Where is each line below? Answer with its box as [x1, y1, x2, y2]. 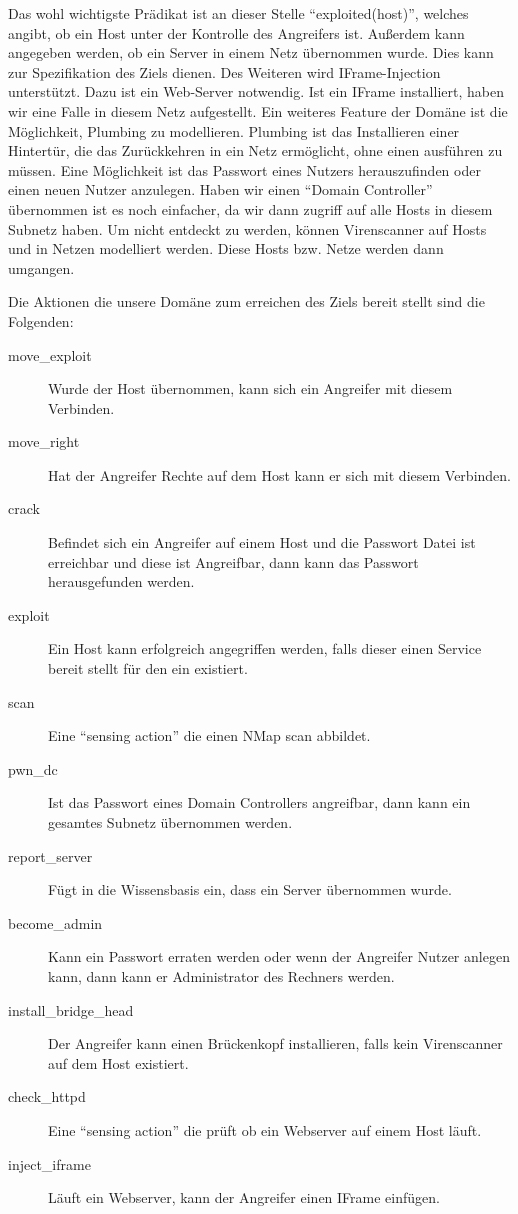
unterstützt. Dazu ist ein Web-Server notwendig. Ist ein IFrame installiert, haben [8, 81, 504, 102]
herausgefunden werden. [48, 571, 195, 592]
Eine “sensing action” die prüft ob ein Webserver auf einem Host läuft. [48, 1119, 482, 1140]
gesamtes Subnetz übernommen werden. [48, 812, 293, 832]
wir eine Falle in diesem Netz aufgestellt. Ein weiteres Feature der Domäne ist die [8, 100, 508, 121]
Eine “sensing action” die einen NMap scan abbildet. [48, 725, 371, 746]
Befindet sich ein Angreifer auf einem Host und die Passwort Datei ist [48, 532, 476, 553]
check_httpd [8, 1086, 86, 1107]
